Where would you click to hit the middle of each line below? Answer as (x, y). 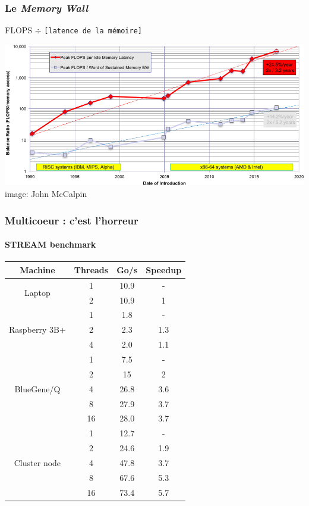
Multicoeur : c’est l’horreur (72, 220)
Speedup (164, 269)
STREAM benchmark (51, 244)
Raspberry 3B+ (37, 329)
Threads (91, 269)
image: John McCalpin (46, 194)
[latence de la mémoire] (93, 31)
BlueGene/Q (37, 388)
